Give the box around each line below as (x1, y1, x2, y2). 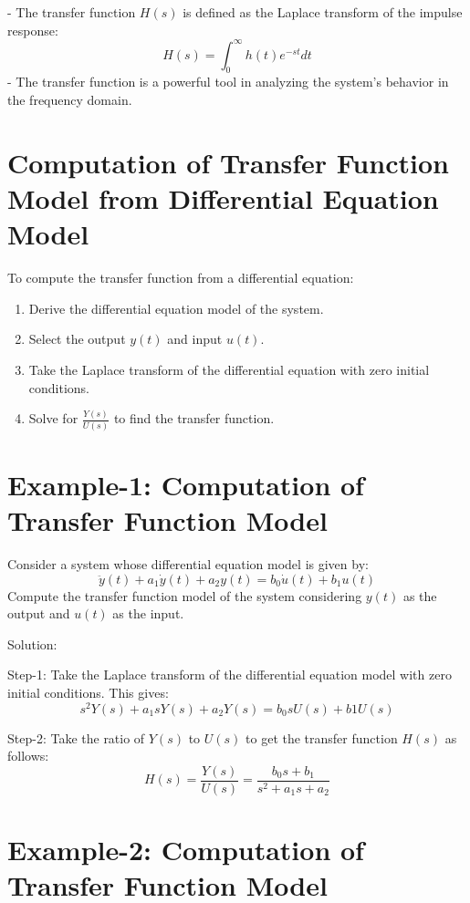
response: (7, 20, 58, 39)
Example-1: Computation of (7, 465, 364, 503)
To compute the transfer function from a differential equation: (7, 268, 354, 287)
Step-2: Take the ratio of (7, 728, 145, 747)
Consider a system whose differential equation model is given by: (7, 555, 369, 574)
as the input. (112, 604, 184, 623)
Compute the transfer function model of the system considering (7, 586, 362, 605)
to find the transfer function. (113, 409, 275, 428)
